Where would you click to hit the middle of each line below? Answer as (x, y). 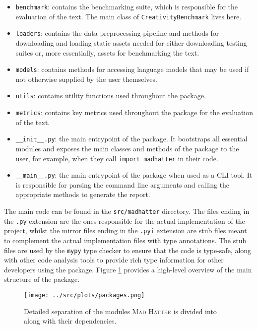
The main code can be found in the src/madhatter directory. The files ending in (127, 211)
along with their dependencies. (70, 321)
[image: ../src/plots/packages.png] (84, 296)
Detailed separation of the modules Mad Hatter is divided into (120, 311)
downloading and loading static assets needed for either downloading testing (131, 42)
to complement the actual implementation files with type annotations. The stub (125, 240)
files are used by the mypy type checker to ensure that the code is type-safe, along (128, 250)
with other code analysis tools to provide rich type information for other (114, 260)
